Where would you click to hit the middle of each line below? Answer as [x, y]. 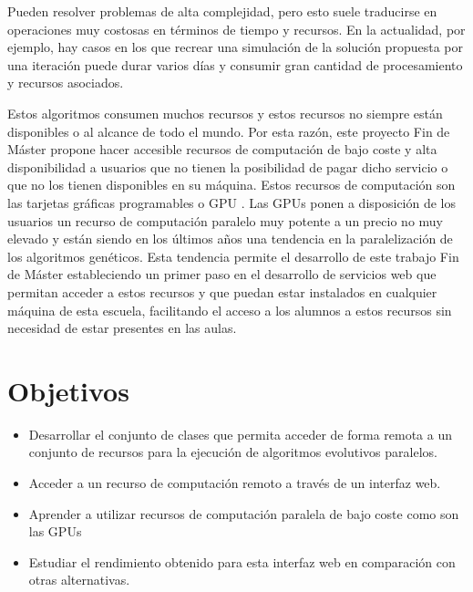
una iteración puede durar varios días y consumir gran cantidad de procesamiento [235, 64]
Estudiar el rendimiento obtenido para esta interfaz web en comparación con [242, 561]
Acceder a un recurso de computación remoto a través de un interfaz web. [235, 483]
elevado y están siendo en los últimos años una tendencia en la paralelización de [230, 239]
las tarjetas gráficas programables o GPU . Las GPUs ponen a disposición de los [232, 202]
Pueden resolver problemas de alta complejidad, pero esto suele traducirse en [222, 11]
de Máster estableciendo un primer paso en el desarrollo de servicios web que [222, 274]
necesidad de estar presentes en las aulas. [122, 328]
